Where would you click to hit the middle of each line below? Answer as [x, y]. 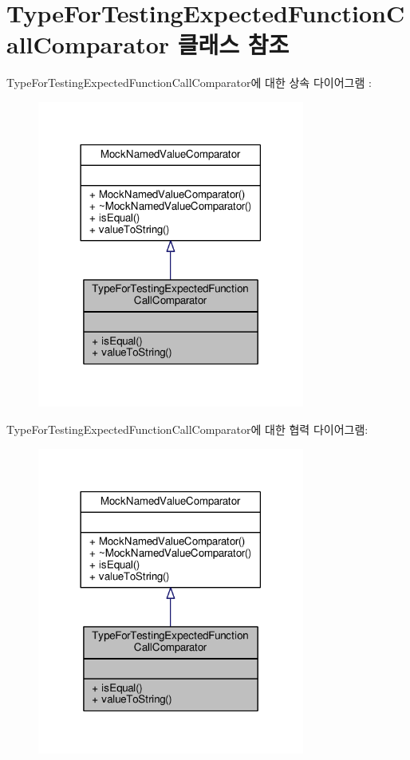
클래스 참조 [233, 44]
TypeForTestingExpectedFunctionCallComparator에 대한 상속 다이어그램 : [189, 83]
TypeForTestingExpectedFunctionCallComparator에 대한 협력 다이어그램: [187, 429]
